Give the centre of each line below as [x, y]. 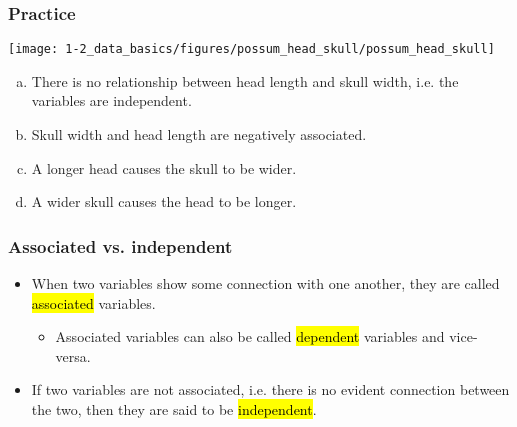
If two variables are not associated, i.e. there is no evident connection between [270, 389]
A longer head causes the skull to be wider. [164, 167]
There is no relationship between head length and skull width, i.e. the [245, 80]
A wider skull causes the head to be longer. [164, 201]
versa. [73, 355]
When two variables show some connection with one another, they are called [265, 283]
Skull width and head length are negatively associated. [199, 134]
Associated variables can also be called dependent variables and [250, 336]
